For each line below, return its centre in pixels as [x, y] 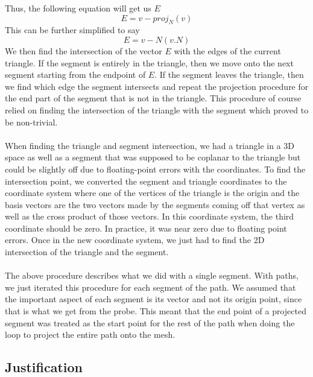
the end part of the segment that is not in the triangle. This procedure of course [153, 98]
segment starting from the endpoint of [75, 74]
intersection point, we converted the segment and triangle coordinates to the [146, 181]
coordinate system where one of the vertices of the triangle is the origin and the [152, 193]
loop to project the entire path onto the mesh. [90, 334]
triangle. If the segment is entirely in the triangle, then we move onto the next [149, 62]
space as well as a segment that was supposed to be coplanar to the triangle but [153, 157]
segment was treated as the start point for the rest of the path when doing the [150, 322]
